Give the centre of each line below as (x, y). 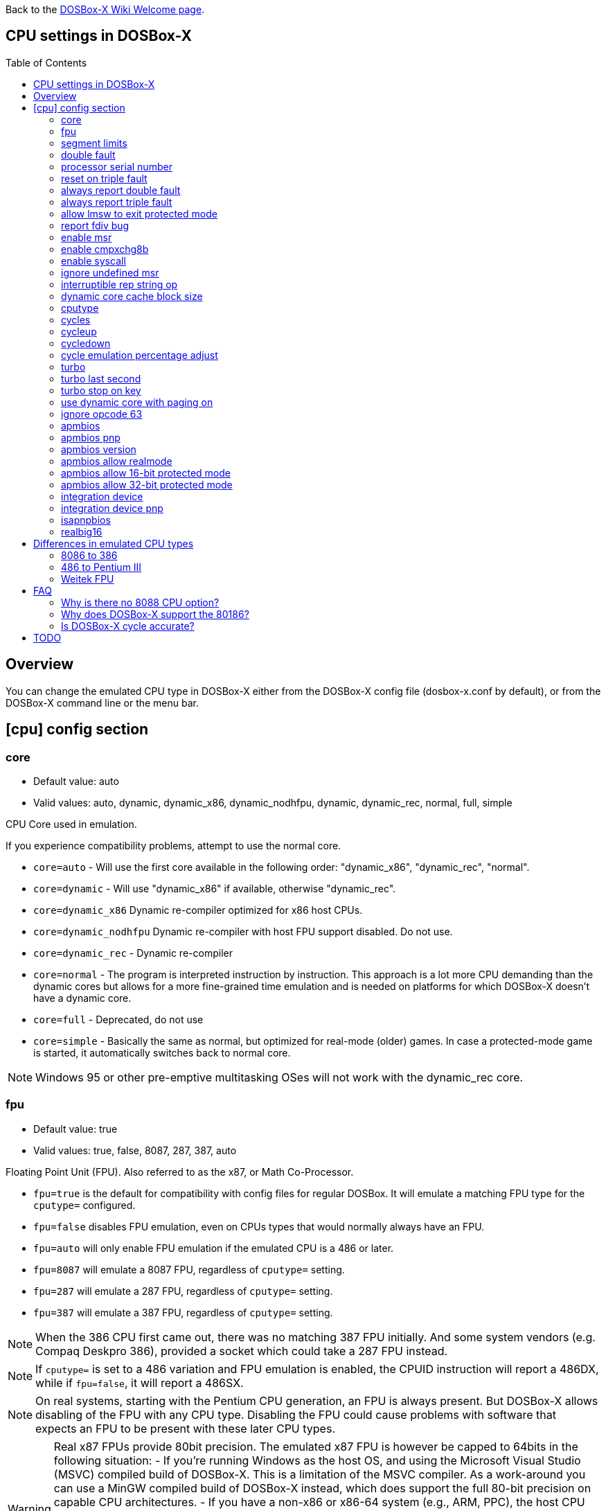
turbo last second (101, 378)
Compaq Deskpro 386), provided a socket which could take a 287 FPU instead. (242, 1351)
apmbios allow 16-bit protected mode (146, 472)
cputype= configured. (84, 1205)
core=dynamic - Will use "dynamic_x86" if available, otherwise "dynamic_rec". (215, 888)
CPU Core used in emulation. (71, 824)
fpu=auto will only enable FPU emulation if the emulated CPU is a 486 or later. (214, 1248)
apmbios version (99, 449)
